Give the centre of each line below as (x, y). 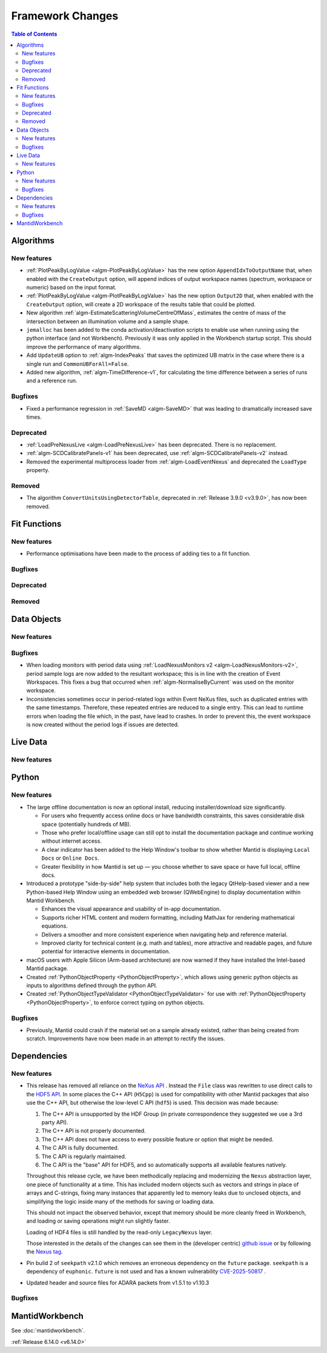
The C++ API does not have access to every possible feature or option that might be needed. (157, 1139)
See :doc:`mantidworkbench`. (48, 1331)
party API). (55, 1122)
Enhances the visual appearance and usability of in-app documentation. (131, 909)
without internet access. (72, 841)
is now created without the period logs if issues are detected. (103, 724)
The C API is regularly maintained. (84, 1156)
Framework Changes (65, 16)
